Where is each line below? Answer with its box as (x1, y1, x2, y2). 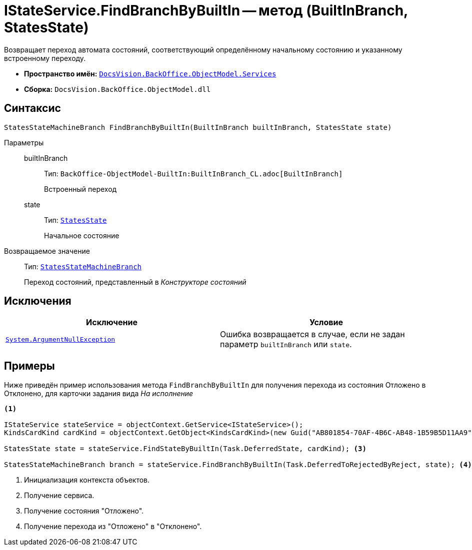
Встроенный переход (44, 184, 117, 193)
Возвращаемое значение (4, 246, 90, 255)
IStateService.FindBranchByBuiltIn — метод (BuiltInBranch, (4, 2, 408, 19)
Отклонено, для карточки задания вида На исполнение (4, 389, 193, 398)
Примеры (4, 359, 55, 372)
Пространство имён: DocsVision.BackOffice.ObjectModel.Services (24, 69, 276, 78)
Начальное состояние (44, 231, 119, 240)
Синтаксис (4, 102, 61, 115)
